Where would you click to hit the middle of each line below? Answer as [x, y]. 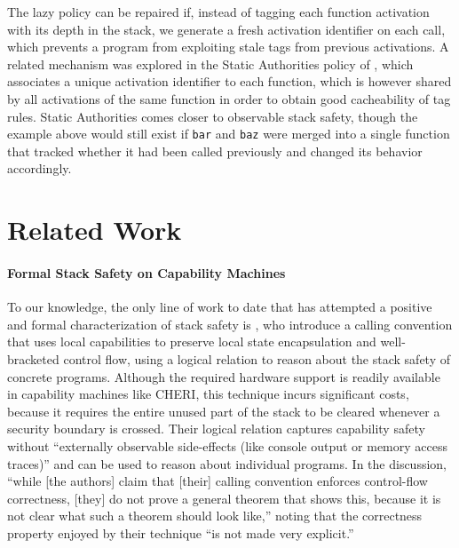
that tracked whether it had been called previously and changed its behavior [215, 151]
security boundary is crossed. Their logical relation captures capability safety [216, 429]
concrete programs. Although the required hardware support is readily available [224, 376]
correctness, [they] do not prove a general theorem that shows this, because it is [224, 498]
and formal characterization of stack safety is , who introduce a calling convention [230, 324]
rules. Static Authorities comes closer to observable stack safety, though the [213, 116]
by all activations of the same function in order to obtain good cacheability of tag [229, 98]
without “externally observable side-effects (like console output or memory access [227, 445]
